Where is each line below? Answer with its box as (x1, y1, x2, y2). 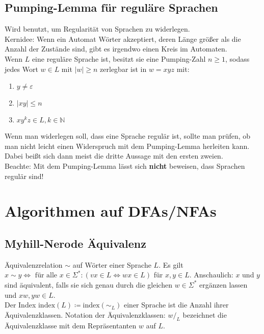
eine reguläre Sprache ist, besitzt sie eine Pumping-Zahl (32, 53, 206, 64)
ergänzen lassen (199, 279, 248, 290)
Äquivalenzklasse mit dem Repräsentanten (5, 320, 137, 331)
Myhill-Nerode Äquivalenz (5, 235, 146, 251)
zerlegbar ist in (100, 63, 147, 74)
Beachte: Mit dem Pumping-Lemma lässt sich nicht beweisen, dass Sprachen (5, 160, 245, 171)
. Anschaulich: (189, 269, 233, 280)
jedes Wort (5, 63, 38, 74)
